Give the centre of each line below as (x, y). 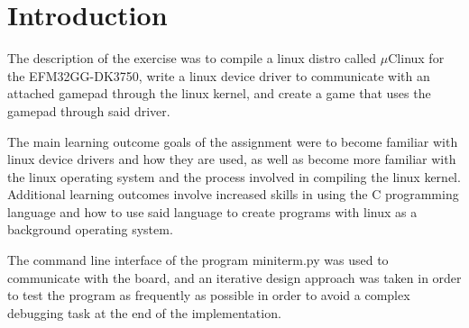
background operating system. (90, 229)
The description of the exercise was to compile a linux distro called (192, 58)
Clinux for (416, 58)
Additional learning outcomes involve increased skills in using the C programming (233, 194)
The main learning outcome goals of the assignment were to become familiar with (233, 141)
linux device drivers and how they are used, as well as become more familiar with (232, 159)
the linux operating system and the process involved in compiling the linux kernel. (234, 176)
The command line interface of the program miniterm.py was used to (198, 260)
